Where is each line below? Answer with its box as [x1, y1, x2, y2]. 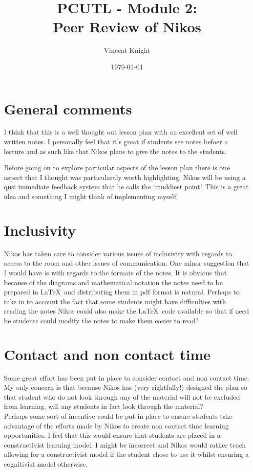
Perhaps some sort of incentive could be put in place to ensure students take [4, 410, 232, 421]
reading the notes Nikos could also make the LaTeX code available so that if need [4, 306, 249, 316]
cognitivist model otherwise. [4, 458, 88, 469]
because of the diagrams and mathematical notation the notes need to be [4, 277, 223, 287]
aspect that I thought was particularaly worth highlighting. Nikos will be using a [4, 172, 246, 182]
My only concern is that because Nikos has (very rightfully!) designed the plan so [4, 382, 247, 392]
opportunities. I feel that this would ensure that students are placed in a [4, 430, 221, 440]
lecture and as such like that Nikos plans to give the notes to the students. [4, 146, 227, 156]
